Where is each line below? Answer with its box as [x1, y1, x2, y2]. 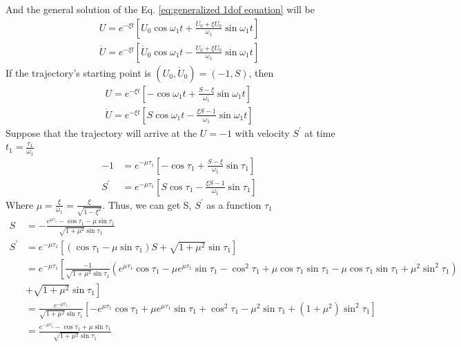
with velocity [235, 125, 290, 140]
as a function [206, 197, 262, 212]
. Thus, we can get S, [102, 197, 192, 212]
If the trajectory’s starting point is [6, 65, 151, 79]
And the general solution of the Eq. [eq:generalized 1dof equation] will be [6, 2, 315, 16]
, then [248, 65, 274, 79]
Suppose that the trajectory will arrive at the [6, 125, 197, 140]
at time [304, 125, 335, 140]
